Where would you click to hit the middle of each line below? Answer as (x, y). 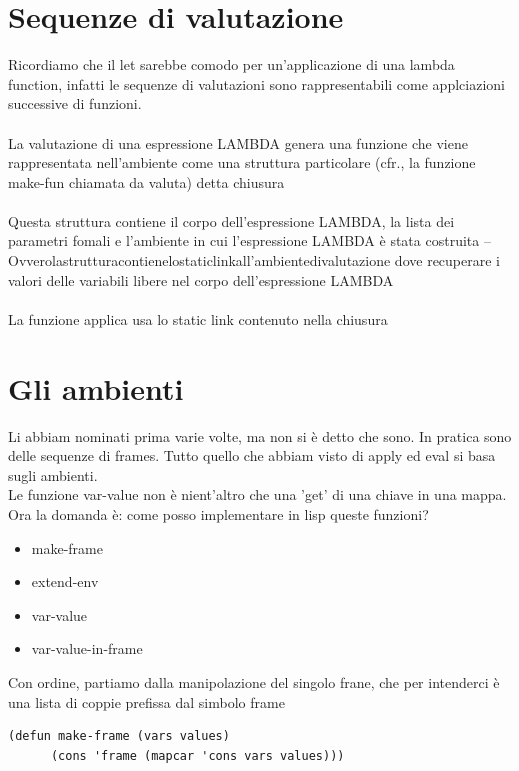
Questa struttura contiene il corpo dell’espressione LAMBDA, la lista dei (231, 220)
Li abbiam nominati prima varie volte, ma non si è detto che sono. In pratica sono (260, 435)
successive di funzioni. (75, 103)
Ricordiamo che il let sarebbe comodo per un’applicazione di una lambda (231, 64)
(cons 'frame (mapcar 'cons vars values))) (197, 755)
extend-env (65, 581)
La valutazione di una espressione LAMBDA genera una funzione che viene (238, 142)
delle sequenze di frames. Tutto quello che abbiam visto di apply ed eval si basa (252, 455)
